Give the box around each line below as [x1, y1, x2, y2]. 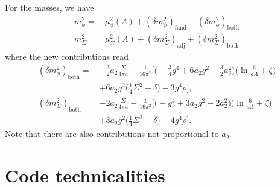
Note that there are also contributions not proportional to [5, 127, 219, 140]
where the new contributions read [5, 50, 129, 63]
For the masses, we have [5, 1, 94, 13]
